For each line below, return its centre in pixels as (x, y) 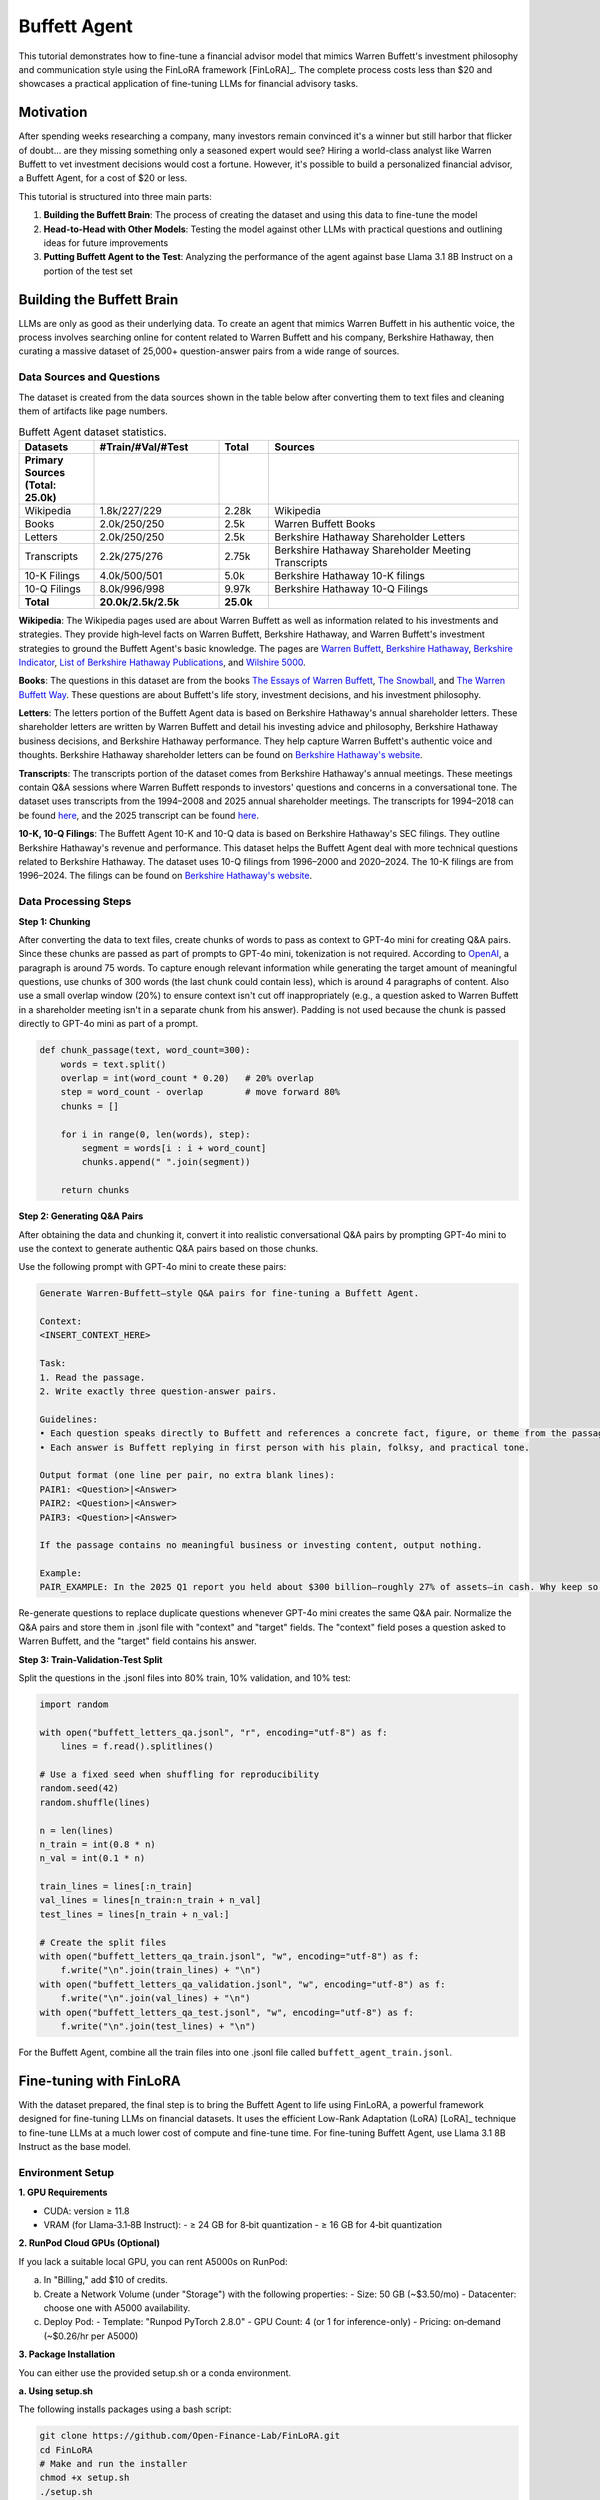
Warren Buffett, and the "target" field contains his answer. (137, 1641)
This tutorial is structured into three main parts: (115, 196)
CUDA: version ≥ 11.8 (86, 2211)
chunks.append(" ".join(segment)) (166, 1162)
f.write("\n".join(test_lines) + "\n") (158, 2026)
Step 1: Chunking (54, 921)
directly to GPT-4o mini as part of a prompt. (108, 1024)
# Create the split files (103, 1942)
